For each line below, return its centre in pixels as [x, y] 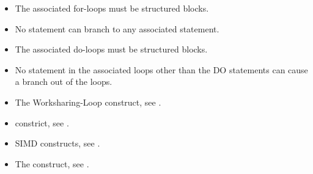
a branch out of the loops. [64, 82]
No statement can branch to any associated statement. [117, 28]
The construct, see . [52, 163]
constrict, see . [42, 122]
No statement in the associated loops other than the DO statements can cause [161, 69]
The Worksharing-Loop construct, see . [88, 102]
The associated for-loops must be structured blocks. [112, 8]
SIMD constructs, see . [57, 143]
